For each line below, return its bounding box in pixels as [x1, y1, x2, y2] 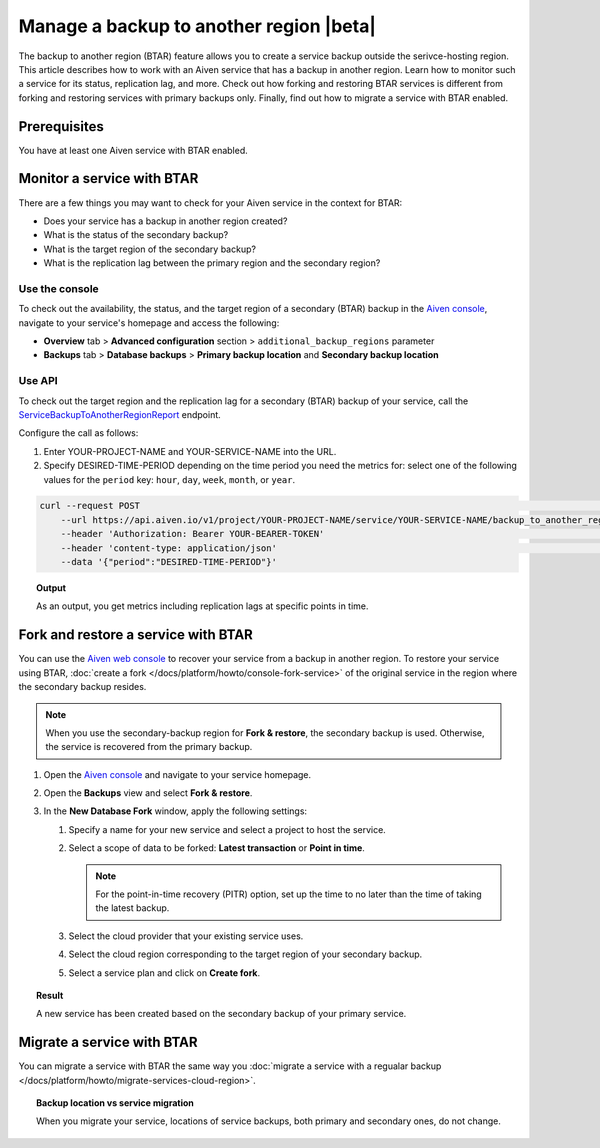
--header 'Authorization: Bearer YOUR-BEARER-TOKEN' [60, 528, 325, 540]
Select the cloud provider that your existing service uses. [68, 930, 304, 942]
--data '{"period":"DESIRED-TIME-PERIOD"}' [60, 556, 277, 568]
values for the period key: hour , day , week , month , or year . [43, 473, 295, 485]
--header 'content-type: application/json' [60, 542, 277, 554]
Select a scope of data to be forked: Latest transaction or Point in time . [68, 842, 365, 854]
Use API [18, 374, 59, 388]
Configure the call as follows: [18, 427, 139, 439]
